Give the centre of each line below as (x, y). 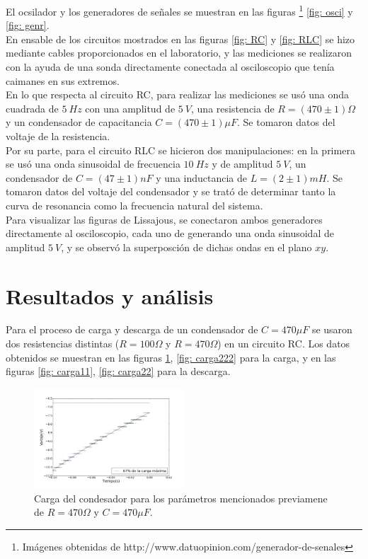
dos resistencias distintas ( (63, 344)
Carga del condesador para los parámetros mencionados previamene (181, 498)
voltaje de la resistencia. (58, 136)
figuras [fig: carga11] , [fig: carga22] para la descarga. (118, 371)
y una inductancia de (201, 177)
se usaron (332, 329)
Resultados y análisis (110, 295)
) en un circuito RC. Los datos (284, 344)
